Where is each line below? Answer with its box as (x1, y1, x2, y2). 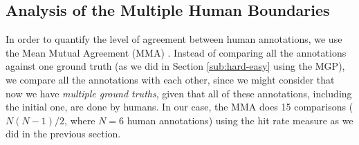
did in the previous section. (6, 126, 121, 141)
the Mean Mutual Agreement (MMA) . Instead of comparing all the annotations (6, 45, 347, 59)
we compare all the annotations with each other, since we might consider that (6, 72, 335, 86)
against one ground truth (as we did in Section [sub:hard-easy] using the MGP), (6, 59, 345, 73)
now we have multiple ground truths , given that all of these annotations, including (6, 86, 352, 100)
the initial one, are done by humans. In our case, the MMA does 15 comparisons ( (6, 99, 353, 114)
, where (64, 113, 95, 127)
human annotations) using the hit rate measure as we (127, 113, 353, 127)
